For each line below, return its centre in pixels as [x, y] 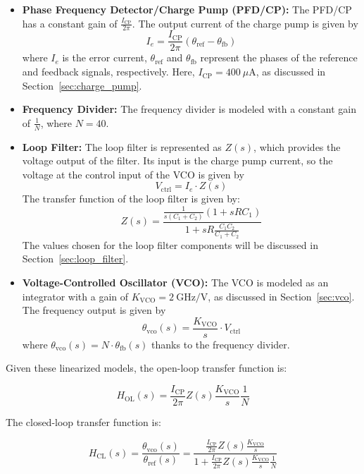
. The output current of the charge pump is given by [245, 23]
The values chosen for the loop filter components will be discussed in [170, 244]
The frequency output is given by [94, 310]
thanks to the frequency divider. [221, 344]
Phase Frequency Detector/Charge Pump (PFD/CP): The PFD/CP [187, 9]
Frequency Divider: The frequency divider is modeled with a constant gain [189, 109]
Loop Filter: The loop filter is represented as [122, 146]
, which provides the [297, 146]
